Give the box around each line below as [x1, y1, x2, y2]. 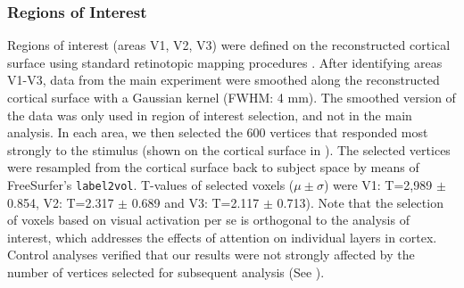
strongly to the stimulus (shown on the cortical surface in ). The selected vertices [7, 140, 451, 159]
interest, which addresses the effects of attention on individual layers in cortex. [7, 227, 437, 246]
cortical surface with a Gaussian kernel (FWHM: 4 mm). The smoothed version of [7, 88, 456, 106]
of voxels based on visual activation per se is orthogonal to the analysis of [7, 210, 410, 229]
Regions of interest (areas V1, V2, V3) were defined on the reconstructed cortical [7, 36, 451, 54]
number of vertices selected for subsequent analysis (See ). [7, 263, 325, 281]
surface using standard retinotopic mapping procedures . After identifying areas [7, 53, 443, 71]
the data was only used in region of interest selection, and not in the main [7, 105, 412, 124]
